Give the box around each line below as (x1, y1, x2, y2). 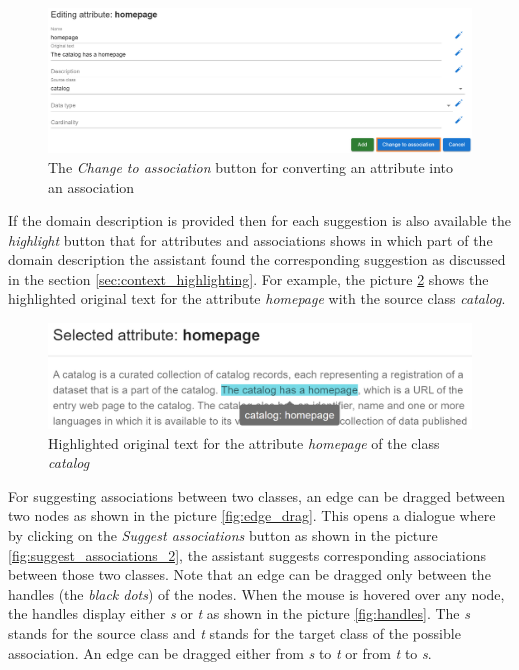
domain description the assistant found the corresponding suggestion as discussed (8, 249, 506, 270)
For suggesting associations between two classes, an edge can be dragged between (8, 485, 506, 506)
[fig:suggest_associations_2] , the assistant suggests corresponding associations (8, 544, 486, 565)
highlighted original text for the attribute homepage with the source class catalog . (8, 288, 506, 309)
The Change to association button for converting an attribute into (48, 156, 454, 177)
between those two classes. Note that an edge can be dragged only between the (8, 564, 491, 585)
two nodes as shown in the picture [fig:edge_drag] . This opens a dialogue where (8, 505, 496, 526)
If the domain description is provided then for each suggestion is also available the (8, 210, 512, 231)
